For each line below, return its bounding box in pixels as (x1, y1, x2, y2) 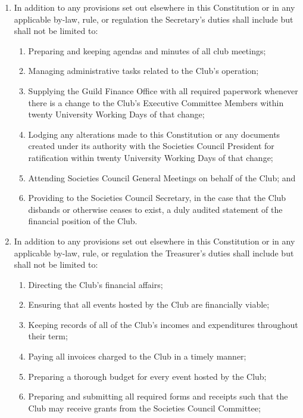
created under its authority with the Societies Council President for (28, 140, 274, 152)
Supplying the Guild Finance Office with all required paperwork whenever (28, 84, 298, 97)
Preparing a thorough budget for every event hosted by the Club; (28, 370, 267, 382)
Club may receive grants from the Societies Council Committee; (28, 401, 261, 414)
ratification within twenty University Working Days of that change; (28, 151, 273, 163)
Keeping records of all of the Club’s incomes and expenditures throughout (28, 318, 298, 330)
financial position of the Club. (28, 215, 138, 227)
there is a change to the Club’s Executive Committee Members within (28, 96, 284, 109)
